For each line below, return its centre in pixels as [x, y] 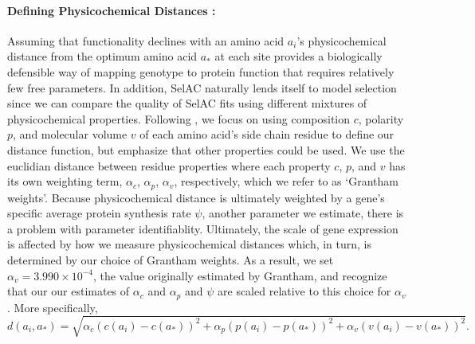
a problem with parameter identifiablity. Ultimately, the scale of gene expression [203, 228]
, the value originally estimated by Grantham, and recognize [240, 275]
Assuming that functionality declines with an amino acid [146, 40]
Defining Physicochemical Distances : [112, 10]
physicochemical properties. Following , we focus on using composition [179, 118]
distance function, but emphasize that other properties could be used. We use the [206, 149]
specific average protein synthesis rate [99, 213]
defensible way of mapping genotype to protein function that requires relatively [201, 71]
